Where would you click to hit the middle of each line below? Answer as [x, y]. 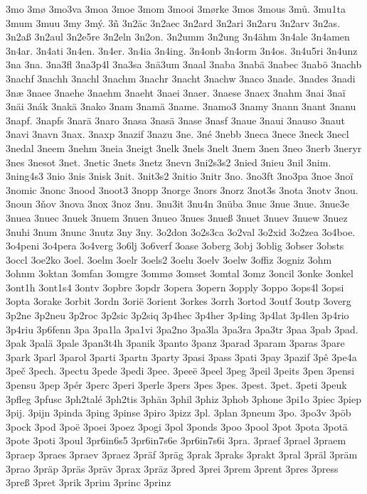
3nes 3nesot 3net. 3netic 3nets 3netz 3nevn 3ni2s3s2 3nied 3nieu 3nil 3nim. [169, 162]
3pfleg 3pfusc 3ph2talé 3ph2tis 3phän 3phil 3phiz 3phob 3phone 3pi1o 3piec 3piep [183, 398]
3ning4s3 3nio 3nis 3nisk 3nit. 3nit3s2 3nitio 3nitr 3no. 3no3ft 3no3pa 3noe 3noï [180, 176]
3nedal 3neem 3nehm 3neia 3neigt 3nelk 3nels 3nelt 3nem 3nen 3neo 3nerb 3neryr [184, 147]
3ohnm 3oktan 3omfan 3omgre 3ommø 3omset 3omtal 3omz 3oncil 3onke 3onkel [180, 273]
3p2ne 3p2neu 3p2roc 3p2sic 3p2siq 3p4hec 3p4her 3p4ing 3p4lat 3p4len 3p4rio [177, 315]
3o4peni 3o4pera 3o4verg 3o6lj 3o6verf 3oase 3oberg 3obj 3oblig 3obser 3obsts [175, 246]
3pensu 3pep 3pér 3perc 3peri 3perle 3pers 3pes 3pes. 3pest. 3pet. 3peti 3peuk [176, 385]
